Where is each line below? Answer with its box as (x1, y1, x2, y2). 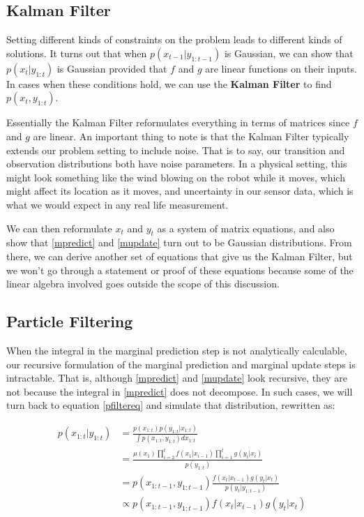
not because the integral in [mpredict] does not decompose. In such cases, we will (6, 384, 353, 398)
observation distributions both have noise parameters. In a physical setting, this (6, 156, 347, 171)
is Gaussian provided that (56, 61, 167, 75)
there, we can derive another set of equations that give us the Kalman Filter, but (6, 248, 353, 263)
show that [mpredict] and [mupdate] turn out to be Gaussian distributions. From (6, 235, 352, 250)
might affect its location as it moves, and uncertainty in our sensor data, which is (6, 183, 354, 198)
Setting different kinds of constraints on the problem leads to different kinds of (6, 32, 342, 47)
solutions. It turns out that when (6, 45, 147, 60)
